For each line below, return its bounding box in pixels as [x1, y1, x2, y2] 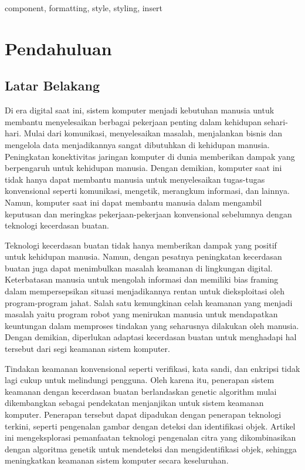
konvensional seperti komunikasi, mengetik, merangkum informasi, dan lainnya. [5, 184, 290, 197]
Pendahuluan [5, 36, 112, 60]
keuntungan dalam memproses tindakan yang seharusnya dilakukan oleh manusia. [5, 319, 299, 331]
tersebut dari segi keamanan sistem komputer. [5, 343, 170, 355]
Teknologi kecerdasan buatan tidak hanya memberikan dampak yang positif [5, 239, 277, 251]
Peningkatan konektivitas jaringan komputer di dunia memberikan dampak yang [5, 150, 295, 162]
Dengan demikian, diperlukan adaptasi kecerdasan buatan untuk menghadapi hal [5, 331, 297, 343]
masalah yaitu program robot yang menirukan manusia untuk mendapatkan [5, 308, 278, 320]
